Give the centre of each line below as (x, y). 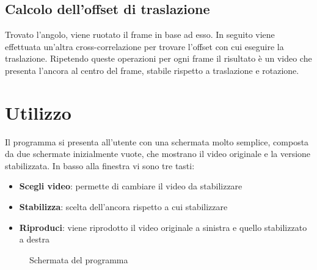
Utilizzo (38, 112)
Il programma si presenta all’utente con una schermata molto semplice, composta (157, 141)
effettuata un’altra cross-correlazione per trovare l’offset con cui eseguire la (144, 46)
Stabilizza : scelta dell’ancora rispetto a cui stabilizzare (123, 207)
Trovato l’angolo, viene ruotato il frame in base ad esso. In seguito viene (140, 35)
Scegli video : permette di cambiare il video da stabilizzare (131, 186)
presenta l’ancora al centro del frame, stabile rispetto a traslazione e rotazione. (152, 70)
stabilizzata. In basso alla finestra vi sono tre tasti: (100, 165)
